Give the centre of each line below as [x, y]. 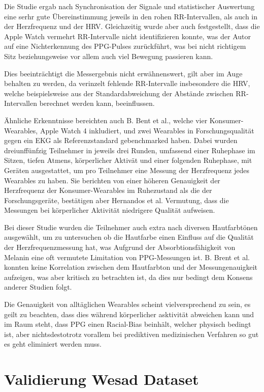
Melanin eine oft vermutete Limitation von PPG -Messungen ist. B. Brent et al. [127, 257]
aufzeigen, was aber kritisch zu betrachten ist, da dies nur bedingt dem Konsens [128, 277]
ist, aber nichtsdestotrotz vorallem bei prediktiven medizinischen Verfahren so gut [131, 334]
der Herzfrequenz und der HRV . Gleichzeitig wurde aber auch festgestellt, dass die [132, 26]
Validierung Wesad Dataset [102, 379]
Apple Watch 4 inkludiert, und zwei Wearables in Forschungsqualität [147, 130]
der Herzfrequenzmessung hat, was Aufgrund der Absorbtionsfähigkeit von [120, 247]
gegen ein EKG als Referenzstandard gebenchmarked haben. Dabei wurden [121, 140]
